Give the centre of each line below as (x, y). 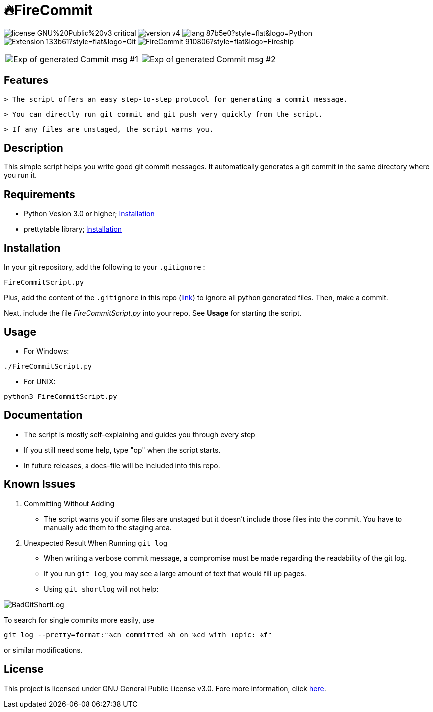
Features (26, 80)
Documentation (43, 415)
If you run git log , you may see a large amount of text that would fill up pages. (175, 573)
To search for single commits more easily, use (79, 620)
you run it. (20, 175)
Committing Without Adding (69, 503)
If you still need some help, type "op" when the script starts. (122, 450)
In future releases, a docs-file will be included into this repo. (122, 465)
